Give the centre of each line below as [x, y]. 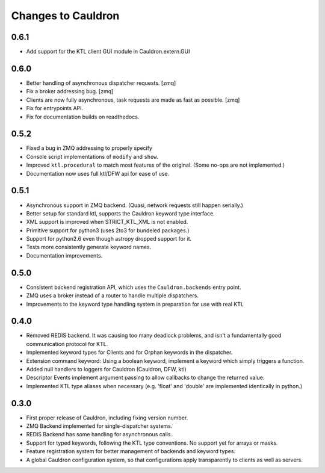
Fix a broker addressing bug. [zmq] [70, 91]
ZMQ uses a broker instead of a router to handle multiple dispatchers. [112, 295]
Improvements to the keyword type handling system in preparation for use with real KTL [135, 304]
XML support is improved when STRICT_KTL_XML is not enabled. [107, 222]
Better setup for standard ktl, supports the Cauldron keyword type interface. [120, 213]
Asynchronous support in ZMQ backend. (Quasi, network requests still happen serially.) [135, 205]
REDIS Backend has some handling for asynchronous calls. [99, 434]
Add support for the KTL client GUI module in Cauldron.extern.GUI [108, 52]
